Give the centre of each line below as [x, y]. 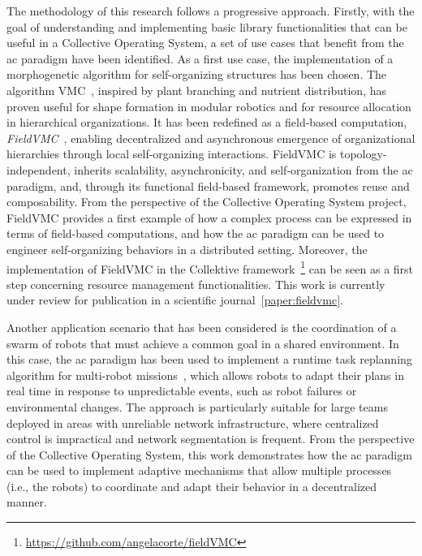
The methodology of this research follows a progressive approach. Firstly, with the [211, 11]
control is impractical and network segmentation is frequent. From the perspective [211, 439]
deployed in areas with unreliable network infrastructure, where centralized [193, 422]
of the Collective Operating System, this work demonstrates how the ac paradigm [209, 454]
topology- [363, 154]
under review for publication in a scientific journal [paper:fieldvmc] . [175, 300]
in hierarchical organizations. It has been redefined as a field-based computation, [207, 122]
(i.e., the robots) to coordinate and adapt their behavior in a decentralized [192, 486]
